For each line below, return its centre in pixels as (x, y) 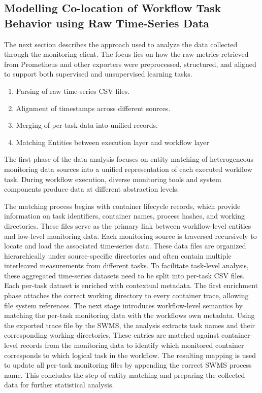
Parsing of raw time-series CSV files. (73, 91)
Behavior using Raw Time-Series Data (107, 23)
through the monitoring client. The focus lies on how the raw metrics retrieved (126, 54)
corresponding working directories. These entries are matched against (112, 335)
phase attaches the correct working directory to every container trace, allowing (126, 295)
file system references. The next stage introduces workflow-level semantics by (123, 305)
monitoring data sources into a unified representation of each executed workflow (128, 169)
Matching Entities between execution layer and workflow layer (112, 142)
